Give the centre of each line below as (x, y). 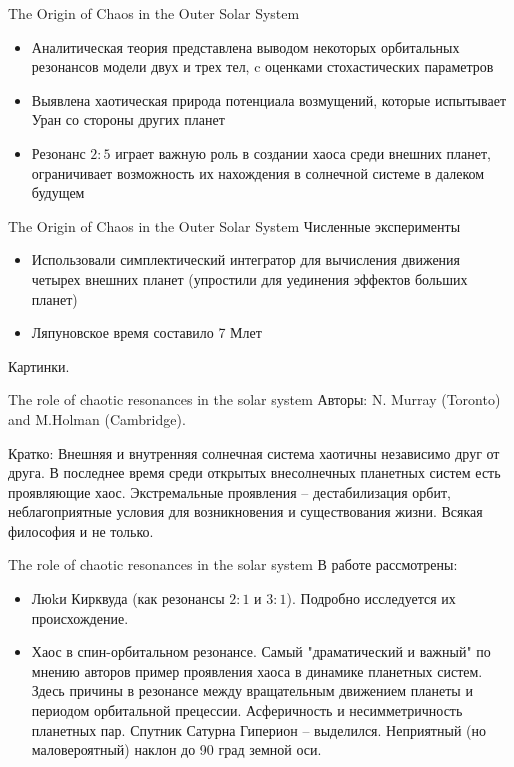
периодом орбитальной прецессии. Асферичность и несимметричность (247, 710)
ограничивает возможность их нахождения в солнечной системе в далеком (258, 172)
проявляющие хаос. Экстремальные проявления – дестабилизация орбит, (229, 491)
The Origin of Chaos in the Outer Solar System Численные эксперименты (234, 225)
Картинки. (39, 365)
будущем (58, 192)
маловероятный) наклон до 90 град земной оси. (176, 749)
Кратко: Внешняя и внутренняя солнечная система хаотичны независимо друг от (254, 452)
